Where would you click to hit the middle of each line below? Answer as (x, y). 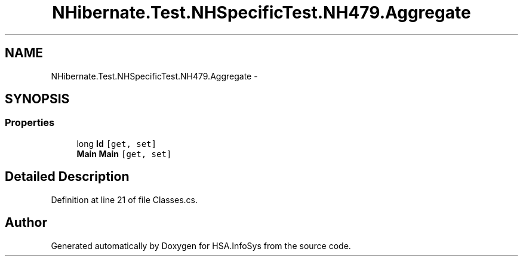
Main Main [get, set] (124, 153)
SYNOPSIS (37, 99)
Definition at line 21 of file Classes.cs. (124, 199)
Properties (30, 123)
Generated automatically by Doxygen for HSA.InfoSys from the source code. (201, 245)
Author (26, 223)
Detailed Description (67, 177)
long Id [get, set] (116, 143)
